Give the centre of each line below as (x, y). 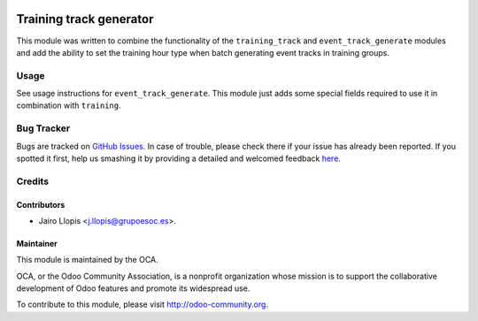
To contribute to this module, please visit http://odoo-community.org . (143, 304)
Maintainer (37, 243)
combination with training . (69, 105)
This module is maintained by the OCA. (87, 260)
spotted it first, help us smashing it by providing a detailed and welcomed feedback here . (178, 158)
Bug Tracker (43, 128)
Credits (32, 181)
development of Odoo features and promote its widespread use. (133, 288)
